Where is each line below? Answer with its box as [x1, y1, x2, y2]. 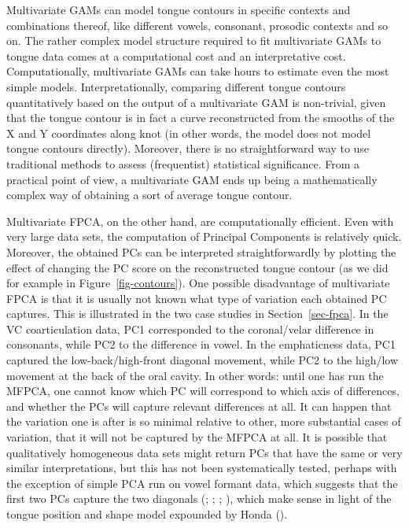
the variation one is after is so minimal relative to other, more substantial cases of [6, 413, 401, 430]
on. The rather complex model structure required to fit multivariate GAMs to [6, 32, 381, 49]
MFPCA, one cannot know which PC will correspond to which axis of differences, [6, 382, 400, 399]
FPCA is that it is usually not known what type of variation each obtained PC [6, 290, 387, 306]
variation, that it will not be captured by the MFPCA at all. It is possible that [6, 429, 388, 445]
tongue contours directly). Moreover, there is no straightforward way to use [6, 140, 370, 157]
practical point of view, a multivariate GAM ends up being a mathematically [6, 171, 378, 187]
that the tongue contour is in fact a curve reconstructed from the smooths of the [6, 109, 395, 126]
